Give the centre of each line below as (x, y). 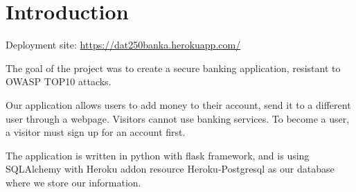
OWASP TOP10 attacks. (59, 81)
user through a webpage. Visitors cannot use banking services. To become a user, (178, 118)
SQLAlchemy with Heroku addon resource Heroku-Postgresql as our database (170, 169)
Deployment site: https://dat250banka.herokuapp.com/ (123, 45)
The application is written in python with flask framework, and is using (158, 155)
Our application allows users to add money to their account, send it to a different (178, 104)
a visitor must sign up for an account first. (96, 132)
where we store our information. (73, 182)
